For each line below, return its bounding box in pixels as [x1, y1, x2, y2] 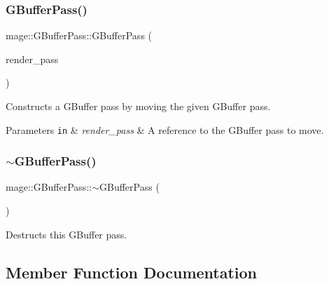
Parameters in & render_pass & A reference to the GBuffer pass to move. [6, 122, 324, 137]
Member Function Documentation [6, 261, 258, 283]
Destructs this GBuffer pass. [6, 226, 127, 241]
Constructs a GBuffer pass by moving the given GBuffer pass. [6, 99, 271, 113]
